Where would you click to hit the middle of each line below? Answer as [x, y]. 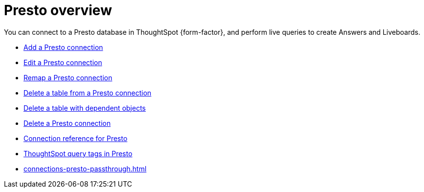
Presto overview [58, 10]
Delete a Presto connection [67, 123]
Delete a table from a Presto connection [88, 93]
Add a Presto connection [63, 47]
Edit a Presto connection [63, 62]
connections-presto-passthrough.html [85, 168]
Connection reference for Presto [76, 138]
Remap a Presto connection [68, 77]
